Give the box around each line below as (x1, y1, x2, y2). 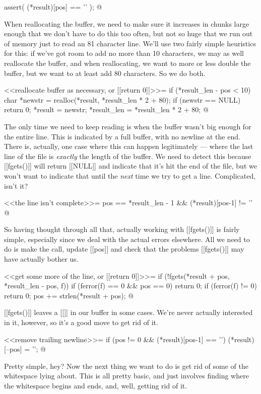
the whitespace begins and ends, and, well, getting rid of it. (4, 380, 187, 390)
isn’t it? (4, 180, 28, 191)
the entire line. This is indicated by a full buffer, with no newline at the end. (4, 131, 240, 141)
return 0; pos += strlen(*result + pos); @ (4, 290, 134, 300)
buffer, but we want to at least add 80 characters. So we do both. (4, 67, 206, 78)
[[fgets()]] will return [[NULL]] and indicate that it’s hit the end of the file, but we (4, 161, 257, 171)
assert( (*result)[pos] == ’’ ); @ (4, 2, 102, 12)
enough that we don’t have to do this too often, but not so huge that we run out (4, 28, 253, 39)
